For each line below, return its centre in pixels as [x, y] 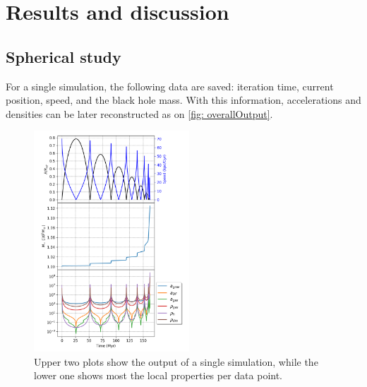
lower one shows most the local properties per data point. [158, 375]
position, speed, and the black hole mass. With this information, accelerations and [183, 100]
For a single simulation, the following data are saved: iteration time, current [170, 86]
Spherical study [64, 56]
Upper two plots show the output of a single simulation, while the [176, 361]
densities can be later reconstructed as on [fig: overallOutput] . [139, 113]
